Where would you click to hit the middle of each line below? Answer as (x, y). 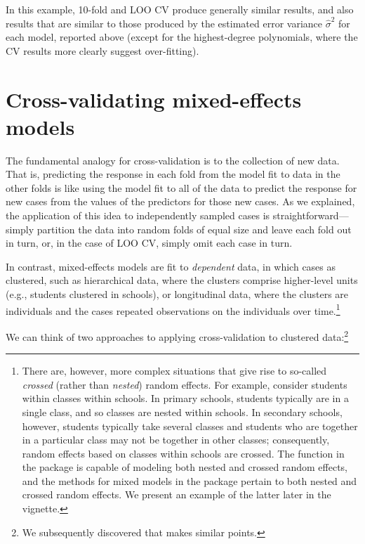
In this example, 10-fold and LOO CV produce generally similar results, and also (180, 9)
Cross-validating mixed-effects (154, 99)
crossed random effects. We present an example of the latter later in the (177, 494)
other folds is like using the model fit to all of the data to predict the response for (181, 187)
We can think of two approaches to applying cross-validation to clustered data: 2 (177, 335)
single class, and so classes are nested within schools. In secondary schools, (182, 412)
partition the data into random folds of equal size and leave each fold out (194, 229)
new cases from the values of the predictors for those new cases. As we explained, (180, 201)
